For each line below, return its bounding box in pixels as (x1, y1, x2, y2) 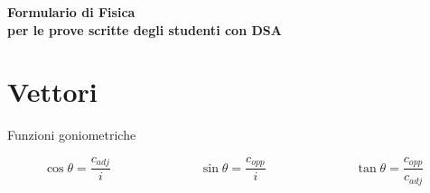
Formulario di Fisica (7, 3, 136, 21)
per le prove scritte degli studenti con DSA (7, 20, 282, 39)
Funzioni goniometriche (7, 125, 136, 144)
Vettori (7, 73, 98, 110)
